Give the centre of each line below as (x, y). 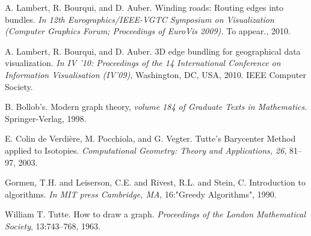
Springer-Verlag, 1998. (46, 118)
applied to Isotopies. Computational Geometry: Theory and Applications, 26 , (146, 150)
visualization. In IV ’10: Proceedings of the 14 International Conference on (143, 63)
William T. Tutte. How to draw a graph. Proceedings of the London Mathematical (155, 214)
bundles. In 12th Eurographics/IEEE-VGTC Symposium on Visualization (140, 19)
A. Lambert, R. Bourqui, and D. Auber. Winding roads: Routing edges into (144, 7)
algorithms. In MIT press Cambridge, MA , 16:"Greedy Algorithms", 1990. (141, 194)
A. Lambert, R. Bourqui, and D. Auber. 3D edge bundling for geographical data (153, 51)
